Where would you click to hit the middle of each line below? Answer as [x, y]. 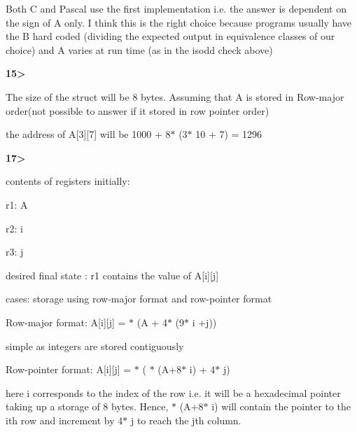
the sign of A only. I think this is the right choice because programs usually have [179, 22]
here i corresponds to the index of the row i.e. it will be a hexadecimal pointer [173, 392]
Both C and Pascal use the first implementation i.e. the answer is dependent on [176, 8]
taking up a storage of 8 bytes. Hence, [87, 406]
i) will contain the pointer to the [281, 406]
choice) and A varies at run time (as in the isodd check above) [139, 49]
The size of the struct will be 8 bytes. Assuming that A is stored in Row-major [175, 96]
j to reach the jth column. [186, 420]
